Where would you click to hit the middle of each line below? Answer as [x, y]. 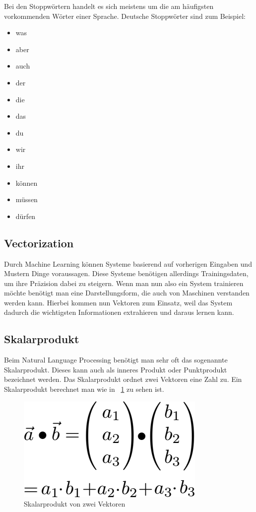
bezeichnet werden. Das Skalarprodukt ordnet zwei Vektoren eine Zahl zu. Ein [123, 379]
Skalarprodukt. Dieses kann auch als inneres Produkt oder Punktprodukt [116, 369]
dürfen [26, 216]
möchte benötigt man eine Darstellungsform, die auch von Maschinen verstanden [127, 293]
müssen [27, 199]
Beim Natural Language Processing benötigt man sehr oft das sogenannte [116, 360]
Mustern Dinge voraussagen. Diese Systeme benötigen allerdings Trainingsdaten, [126, 273]
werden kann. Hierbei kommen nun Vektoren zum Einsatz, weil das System [118, 302]
